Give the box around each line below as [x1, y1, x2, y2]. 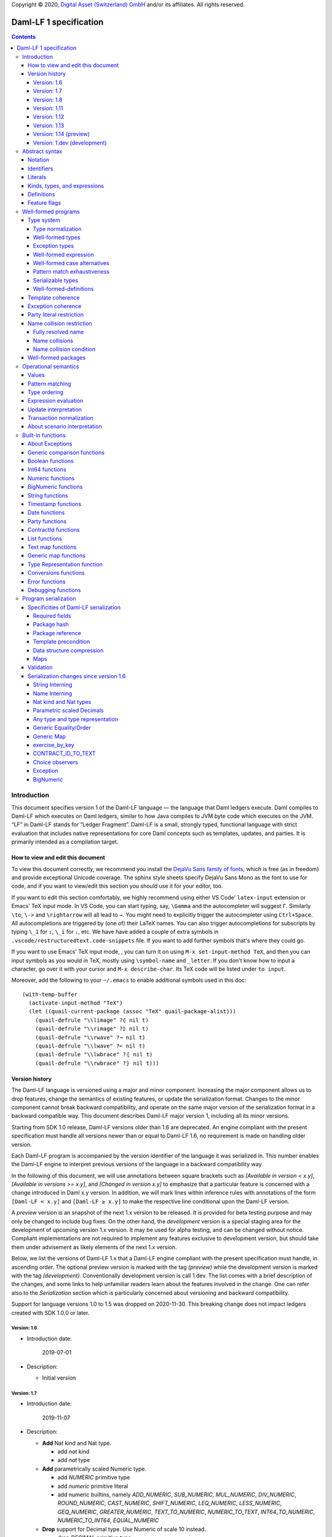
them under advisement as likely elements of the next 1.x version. [11, 1243, 178, 1251]
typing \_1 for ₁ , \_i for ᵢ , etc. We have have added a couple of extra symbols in [11, 928, 219, 936]
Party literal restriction [28, 311, 84, 318]
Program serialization [22, 595, 76, 603]
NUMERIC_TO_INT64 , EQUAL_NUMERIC [57, 1517, 159, 1524]
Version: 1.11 [33, 105, 63, 112]
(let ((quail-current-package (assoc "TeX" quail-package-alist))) [28, 1008, 237, 1015]
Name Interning [33, 689, 73, 697]
